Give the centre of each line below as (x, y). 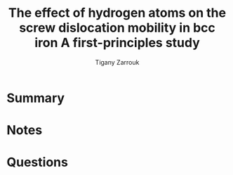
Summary (35, 98)
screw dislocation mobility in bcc (117, 28)
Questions (37, 162)
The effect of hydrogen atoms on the (117, 13)
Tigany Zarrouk (117, 62)
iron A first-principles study (117, 43)
